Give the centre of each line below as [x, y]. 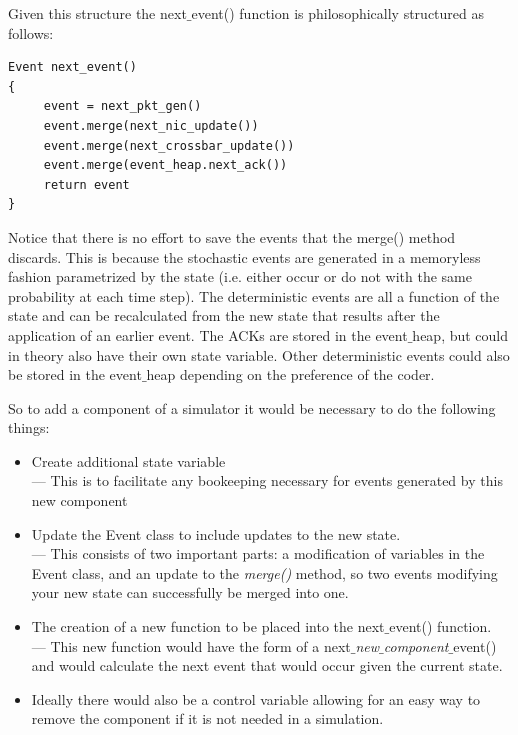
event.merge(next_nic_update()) [151, 125]
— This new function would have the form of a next [191, 645]
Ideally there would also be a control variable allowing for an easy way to [256, 698]
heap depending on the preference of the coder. [290, 374]
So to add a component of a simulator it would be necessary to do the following [252, 407]
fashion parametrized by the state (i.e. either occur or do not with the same [240, 276]
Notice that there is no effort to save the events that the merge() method [232, 236]
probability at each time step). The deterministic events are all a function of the [254, 295]
